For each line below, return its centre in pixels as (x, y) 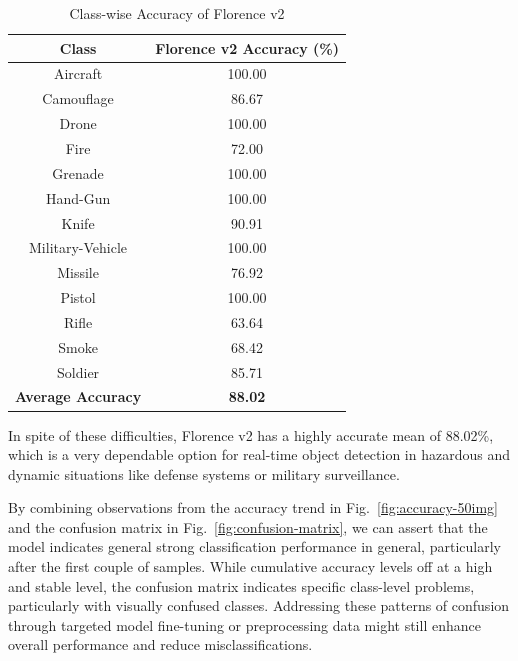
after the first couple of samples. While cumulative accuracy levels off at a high (250, 566)
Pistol (78, 297)
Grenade (78, 172)
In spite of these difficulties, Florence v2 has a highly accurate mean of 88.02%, (251, 434)
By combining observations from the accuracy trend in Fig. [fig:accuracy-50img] (253, 507)
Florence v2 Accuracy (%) (247, 47)
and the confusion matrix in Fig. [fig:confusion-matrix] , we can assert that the (248, 526)
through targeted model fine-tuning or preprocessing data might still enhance (244, 624)
